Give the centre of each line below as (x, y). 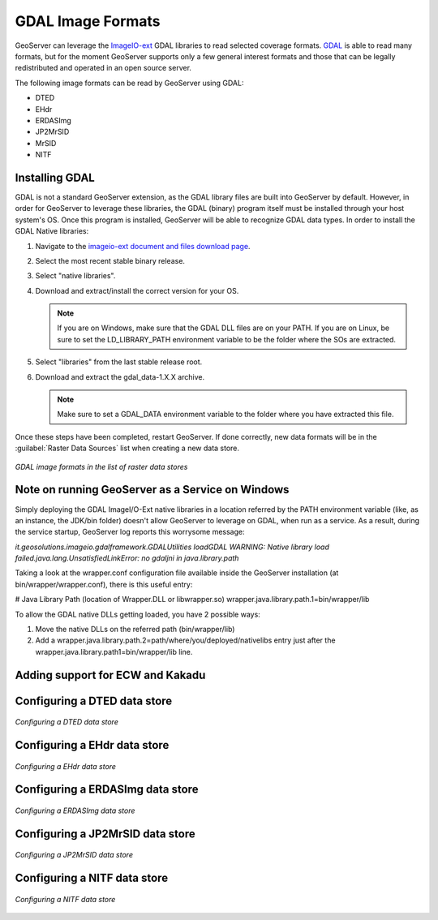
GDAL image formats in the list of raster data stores (101, 466)
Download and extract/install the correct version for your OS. (137, 290)
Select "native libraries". (75, 276)
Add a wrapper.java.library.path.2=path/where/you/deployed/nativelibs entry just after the (185, 640)
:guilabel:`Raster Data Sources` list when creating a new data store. (127, 448)
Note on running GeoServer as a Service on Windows (152, 490)
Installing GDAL (55, 177)
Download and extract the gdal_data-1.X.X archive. (120, 376)
